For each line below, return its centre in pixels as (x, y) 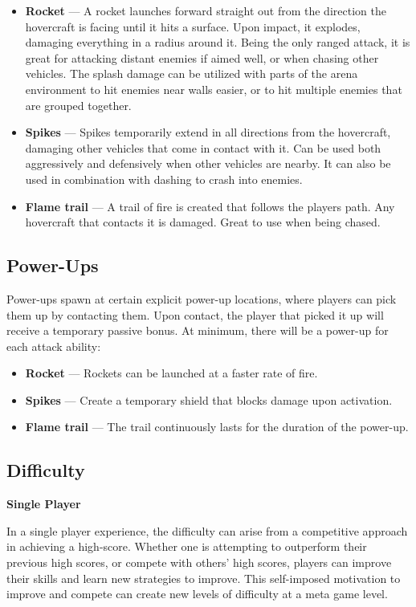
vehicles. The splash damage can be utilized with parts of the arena (192, 73)
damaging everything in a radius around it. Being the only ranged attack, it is (218, 42)
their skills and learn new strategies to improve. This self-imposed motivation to (204, 578)
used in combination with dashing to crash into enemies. (164, 179)
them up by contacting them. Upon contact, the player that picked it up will (195, 314)
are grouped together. (78, 105)
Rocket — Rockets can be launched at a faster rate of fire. (171, 373)
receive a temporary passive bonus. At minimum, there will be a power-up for (198, 330)
